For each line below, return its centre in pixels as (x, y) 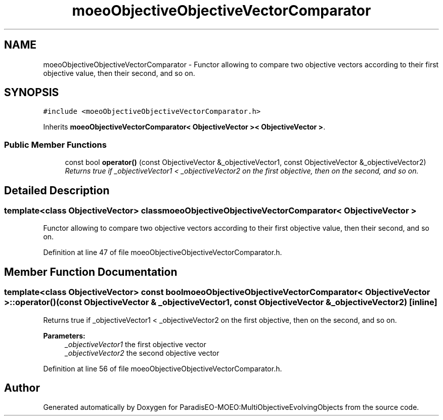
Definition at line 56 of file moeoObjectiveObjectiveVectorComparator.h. (163, 368)
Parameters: (64, 335)
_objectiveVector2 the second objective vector (142, 353)
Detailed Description (57, 190)
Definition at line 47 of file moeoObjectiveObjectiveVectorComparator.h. (163, 253)
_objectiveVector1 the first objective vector (136, 344)
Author (22, 388)
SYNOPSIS (32, 93)
